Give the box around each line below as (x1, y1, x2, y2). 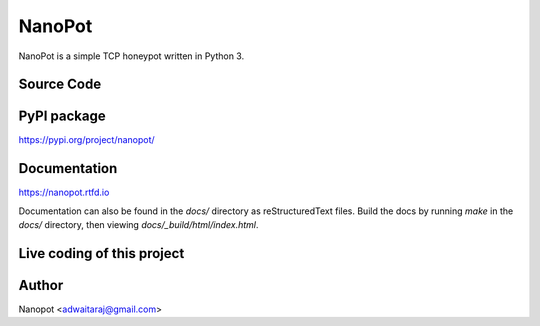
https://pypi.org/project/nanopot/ (18, 134, 155, 146)
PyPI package (18, 108, 106, 125)
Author (18, 276, 64, 294)
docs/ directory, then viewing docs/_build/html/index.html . (18, 219, 259, 231)
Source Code (18, 76, 102, 93)
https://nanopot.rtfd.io (18, 186, 110, 199)
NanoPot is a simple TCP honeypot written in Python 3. (18, 50, 245, 62)
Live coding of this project (18, 245, 185, 262)
